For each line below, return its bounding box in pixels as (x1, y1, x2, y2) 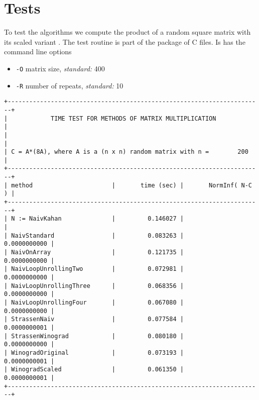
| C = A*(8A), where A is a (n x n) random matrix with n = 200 (4, 148, 248, 156)
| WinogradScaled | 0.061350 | (4, 366, 184, 373)
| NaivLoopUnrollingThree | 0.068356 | (4, 282, 184, 289)
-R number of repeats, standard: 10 (16, 80, 123, 90)
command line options (4, 46, 72, 57)
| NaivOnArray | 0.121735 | (4, 249, 184, 256)
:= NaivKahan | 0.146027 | (18, 215, 184, 223)
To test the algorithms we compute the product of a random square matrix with (4, 27, 251, 37)
